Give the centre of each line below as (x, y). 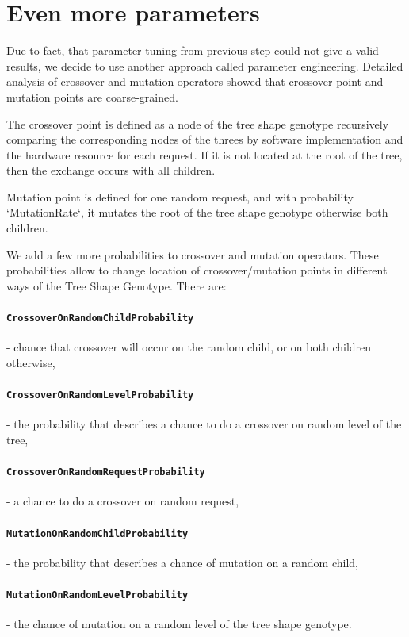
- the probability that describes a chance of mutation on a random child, (183, 562)
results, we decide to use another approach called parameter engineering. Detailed (205, 65)
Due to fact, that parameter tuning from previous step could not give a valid (193, 50)
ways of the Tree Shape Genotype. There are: (117, 285)
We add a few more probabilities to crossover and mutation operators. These (193, 254)
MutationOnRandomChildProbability (97, 533)
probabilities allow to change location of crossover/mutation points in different (197, 270)
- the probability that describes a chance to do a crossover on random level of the (204, 424)
